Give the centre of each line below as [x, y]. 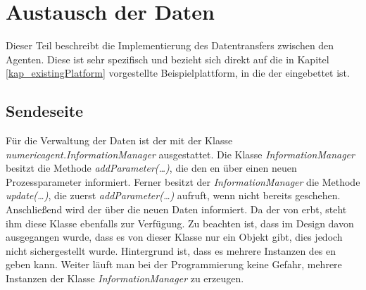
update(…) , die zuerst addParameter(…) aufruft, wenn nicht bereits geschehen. [173, 195]
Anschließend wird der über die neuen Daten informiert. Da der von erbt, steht [176, 209]
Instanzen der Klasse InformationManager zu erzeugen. [125, 278]
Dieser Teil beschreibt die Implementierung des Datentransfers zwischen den [170, 45]
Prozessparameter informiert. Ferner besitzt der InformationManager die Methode [183, 181]
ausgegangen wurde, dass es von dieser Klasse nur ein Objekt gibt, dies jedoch [174, 237]
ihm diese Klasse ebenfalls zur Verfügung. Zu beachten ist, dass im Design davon [180, 223]
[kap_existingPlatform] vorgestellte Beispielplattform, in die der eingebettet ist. [178, 73]
